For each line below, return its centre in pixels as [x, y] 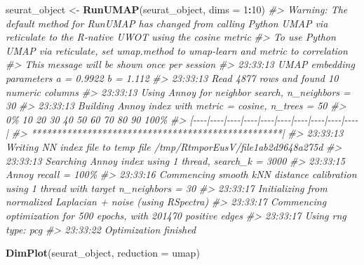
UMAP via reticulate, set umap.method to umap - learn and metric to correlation [177, 50]
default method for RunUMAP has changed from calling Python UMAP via [167, 23]
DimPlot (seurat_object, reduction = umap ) [103, 253]
